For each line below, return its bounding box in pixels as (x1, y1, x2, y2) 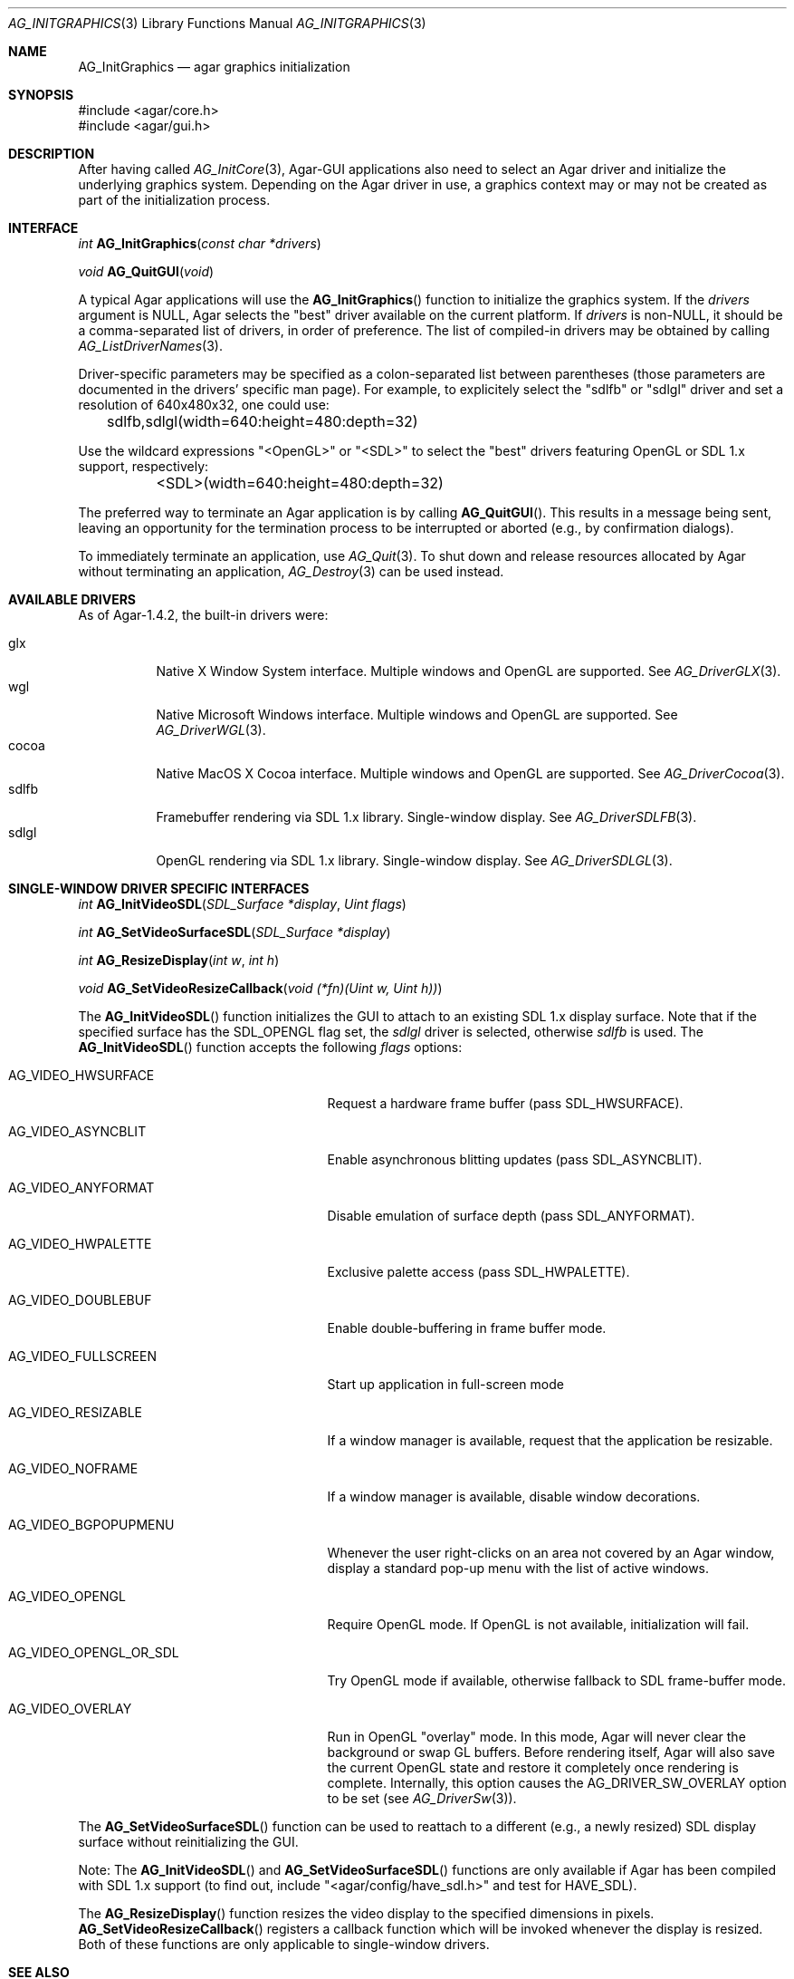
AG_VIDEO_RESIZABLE (8, 1405, 142, 1420)
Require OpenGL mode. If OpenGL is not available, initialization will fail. (327, 1617, 750, 1632)
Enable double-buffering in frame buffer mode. (327, 1320, 607, 1336)
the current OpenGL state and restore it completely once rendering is (327, 1760, 739, 1775)
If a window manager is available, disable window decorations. (327, 1489, 701, 1504)
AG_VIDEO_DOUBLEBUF (8, 1292, 152, 1308)
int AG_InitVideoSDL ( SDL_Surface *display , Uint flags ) (78, 896, 407, 912)
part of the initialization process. (78, 192, 271, 208)
